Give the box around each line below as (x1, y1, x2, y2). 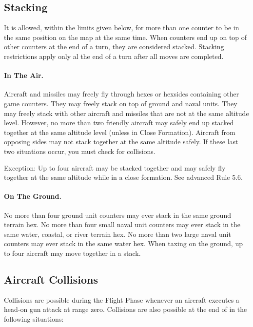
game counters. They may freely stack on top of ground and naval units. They (4, 98, 237, 108)
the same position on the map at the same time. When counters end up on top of (4, 32, 247, 42)
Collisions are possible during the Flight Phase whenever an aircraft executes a (4, 294, 239, 305)
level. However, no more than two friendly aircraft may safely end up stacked (4, 117, 234, 128)
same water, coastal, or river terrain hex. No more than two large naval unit (4, 229, 231, 239)
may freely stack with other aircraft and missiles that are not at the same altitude (4, 108, 249, 118)
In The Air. (4, 70, 44, 80)
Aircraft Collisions (4, 271, 98, 287)
